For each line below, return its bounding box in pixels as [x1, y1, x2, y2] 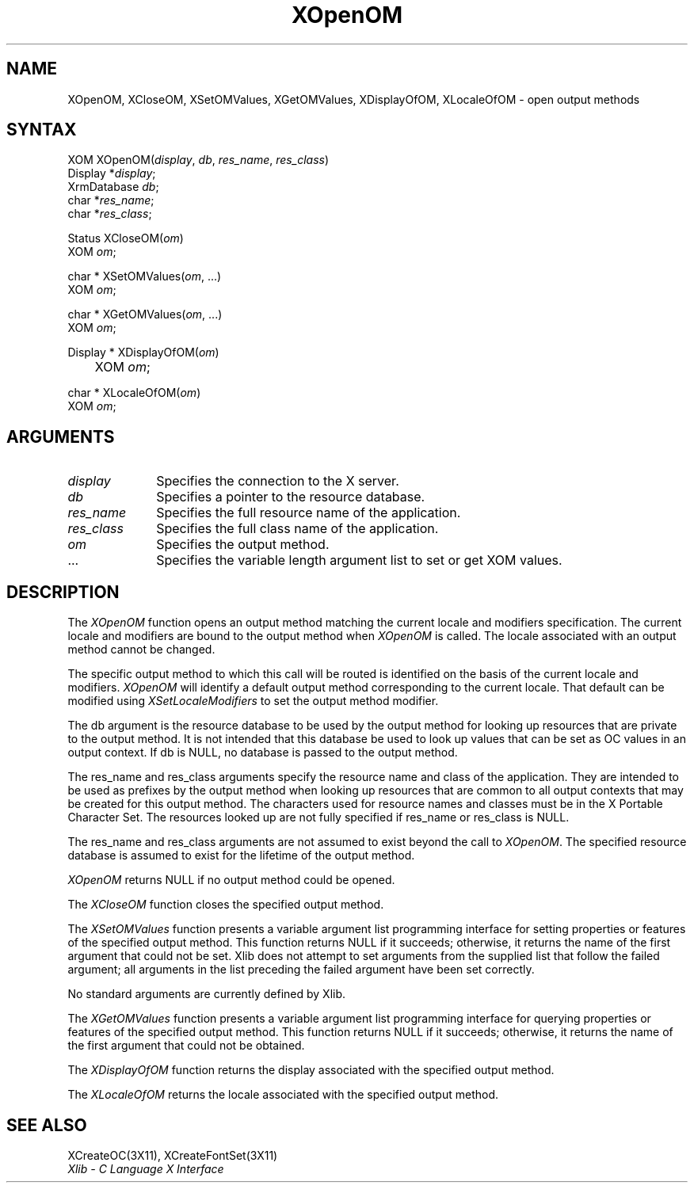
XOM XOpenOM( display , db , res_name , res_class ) [67, 153, 330, 167]
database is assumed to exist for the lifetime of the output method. [67, 848, 415, 863]
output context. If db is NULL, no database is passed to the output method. [67, 745, 458, 760]
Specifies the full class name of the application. [156, 520, 439, 537]
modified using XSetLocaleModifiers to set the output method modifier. [67, 694, 439, 708]
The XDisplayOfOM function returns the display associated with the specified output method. [67, 1063, 555, 1077]
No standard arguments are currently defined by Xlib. [67, 987, 346, 1001]
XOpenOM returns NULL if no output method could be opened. [67, 873, 395, 887]
